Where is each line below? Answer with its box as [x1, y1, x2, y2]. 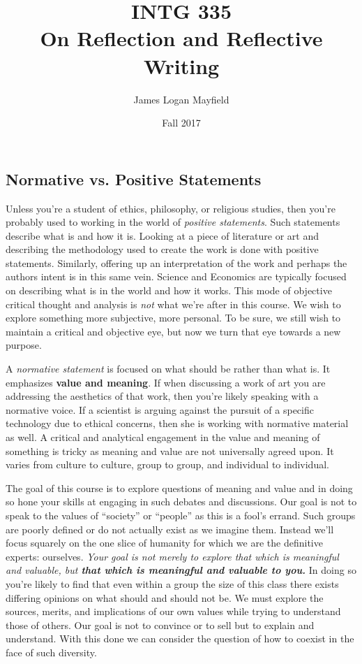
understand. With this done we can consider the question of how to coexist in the [6, 631, 354, 646]
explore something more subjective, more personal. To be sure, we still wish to [6, 310, 341, 325]
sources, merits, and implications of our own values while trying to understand [6, 604, 341, 619]
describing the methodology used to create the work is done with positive [6, 242, 319, 257]
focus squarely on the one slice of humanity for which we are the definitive [6, 535, 323, 550]
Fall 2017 [162, 115, 201, 130]
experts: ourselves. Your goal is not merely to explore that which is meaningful [6, 549, 339, 563]
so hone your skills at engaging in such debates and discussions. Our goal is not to [6, 494, 357, 509]
